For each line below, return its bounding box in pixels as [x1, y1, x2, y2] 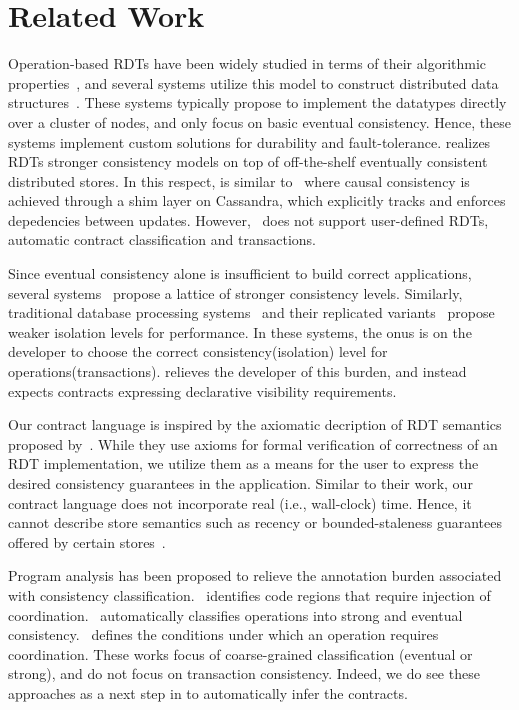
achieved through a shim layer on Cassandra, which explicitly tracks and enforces [8, 190, 506, 211]
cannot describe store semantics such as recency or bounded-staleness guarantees [8, 512, 503, 533]
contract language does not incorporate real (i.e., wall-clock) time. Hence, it [8, 492, 472, 513]
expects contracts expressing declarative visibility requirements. [8, 380, 397, 401]
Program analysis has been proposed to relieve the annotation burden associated [8, 565, 502, 586]
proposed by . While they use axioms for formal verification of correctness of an [8, 433, 498, 454]
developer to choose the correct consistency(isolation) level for [8, 341, 388, 362]
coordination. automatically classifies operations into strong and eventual [8, 604, 463, 625]
